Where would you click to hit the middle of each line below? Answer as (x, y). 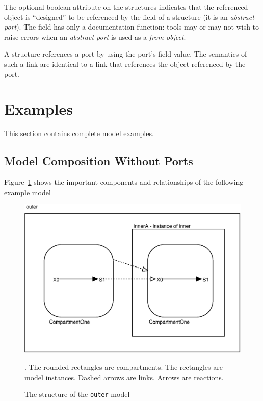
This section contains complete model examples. (79, 133)
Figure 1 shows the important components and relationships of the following (124, 182)
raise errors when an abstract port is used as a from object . (95, 36)
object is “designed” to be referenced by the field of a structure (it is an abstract (129, 17)
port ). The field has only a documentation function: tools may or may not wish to (132, 27)
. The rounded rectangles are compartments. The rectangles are (124, 367)
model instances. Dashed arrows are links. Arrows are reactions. (124, 377)
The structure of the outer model (77, 394)
